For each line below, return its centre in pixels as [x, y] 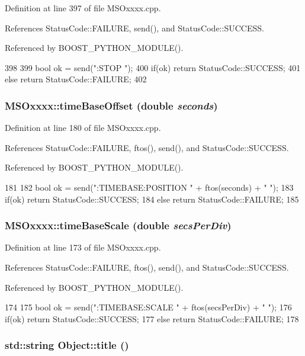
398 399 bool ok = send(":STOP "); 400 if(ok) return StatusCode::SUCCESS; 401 [153, 67]
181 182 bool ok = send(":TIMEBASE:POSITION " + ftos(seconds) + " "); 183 [149, 187]
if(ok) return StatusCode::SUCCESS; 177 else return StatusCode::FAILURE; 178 [152, 318]
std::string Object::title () [67, 345]
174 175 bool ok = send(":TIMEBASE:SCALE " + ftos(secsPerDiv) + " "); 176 [148, 307]
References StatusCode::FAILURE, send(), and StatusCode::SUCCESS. [134, 28]
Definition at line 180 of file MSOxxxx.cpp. [83, 128]
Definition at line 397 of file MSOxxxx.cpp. [83, 8]
